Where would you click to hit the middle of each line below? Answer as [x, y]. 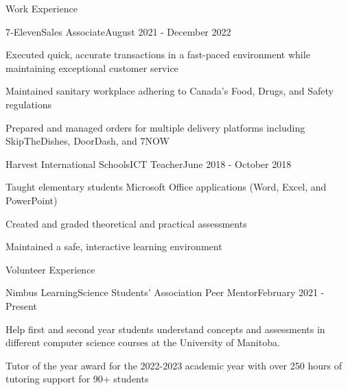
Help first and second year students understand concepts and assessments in [165, 329]
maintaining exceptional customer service [92, 68]
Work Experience [42, 8]
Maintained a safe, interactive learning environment [114, 246]
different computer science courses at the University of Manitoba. [143, 342]
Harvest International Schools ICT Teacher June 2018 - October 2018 [149, 163]
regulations [29, 104]
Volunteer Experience [50, 269]
